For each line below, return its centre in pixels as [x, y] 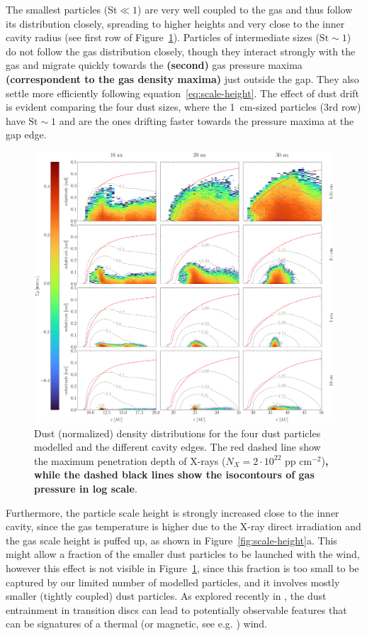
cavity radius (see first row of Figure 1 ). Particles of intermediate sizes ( [163, 37]
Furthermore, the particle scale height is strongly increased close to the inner [173, 512]
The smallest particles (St [62, 9]
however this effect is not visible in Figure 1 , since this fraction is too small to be [182, 568]
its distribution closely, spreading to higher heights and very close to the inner [175, 23]
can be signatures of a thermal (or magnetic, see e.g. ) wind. [136, 624]
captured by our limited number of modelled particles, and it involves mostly [173, 582]
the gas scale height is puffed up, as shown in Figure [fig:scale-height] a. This [171, 540]
